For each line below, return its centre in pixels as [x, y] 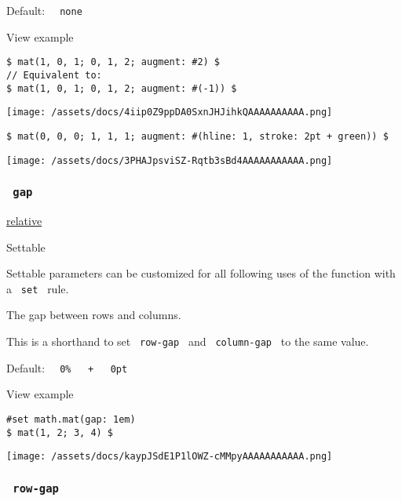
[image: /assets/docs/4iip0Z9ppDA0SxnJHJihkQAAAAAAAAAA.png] [170, 113]
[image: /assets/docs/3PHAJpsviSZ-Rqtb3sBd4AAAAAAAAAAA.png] [170, 160]
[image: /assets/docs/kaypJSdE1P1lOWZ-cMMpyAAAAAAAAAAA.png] [170, 457]
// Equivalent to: [54, 75]
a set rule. [38, 288]
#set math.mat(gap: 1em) [71, 419]
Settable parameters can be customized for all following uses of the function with [201, 273]
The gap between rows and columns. [94, 315]
